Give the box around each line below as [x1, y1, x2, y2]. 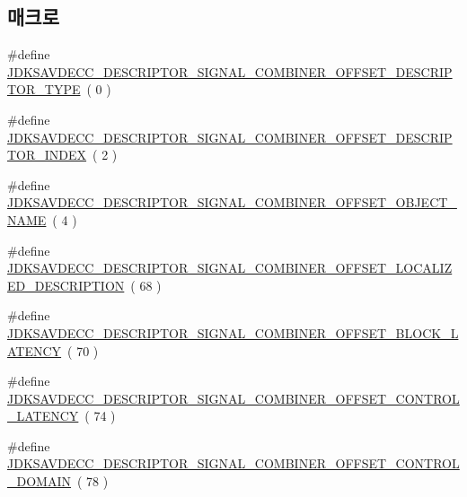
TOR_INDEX [7, 145, 87, 164]
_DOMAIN [7, 472, 71, 491]
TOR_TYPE [7, 80, 81, 99]
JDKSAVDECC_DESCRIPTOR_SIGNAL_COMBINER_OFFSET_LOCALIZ [7, 258, 453, 277]
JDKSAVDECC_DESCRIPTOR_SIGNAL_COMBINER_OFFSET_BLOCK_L [7, 323, 459, 342]
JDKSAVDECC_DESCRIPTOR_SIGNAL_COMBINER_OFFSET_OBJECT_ [7, 193, 457, 212]
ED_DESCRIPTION [7, 275, 125, 294]
